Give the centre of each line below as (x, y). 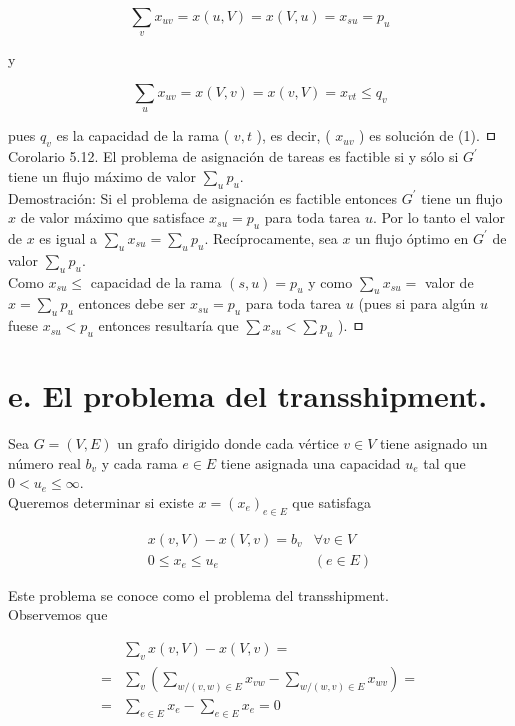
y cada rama (139, 462)
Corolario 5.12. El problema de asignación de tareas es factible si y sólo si (233, 156)
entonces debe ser (132, 303)
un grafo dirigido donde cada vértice (228, 443)
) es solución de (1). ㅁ (428, 135)
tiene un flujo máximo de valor (102, 175)
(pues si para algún (417, 303)
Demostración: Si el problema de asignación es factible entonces (203, 197)
